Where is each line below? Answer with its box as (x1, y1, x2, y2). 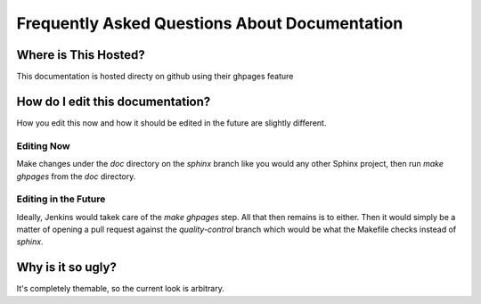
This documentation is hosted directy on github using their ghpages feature (16, 71, 294, 82)
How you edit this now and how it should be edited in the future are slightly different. (16, 117, 327, 128)
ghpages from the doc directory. (16, 170, 136, 182)
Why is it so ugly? (16, 259, 118, 275)
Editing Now (16, 139, 70, 152)
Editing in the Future (16, 193, 106, 205)
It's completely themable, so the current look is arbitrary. (16, 283, 224, 294)
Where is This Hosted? (16, 47, 146, 62)
